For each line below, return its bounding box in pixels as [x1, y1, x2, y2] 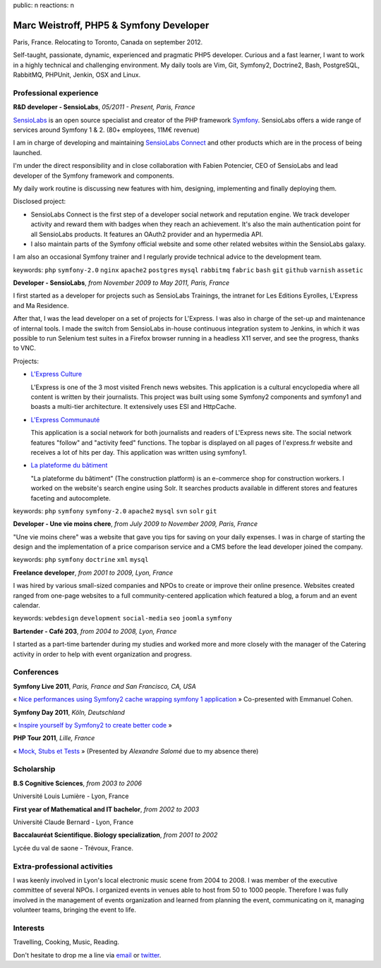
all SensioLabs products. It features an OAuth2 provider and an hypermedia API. [30, 230, 264, 238]
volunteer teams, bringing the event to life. [13, 906, 137, 914]
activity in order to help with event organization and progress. [13, 649, 192, 658]
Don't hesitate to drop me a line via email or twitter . [13, 950, 162, 959]
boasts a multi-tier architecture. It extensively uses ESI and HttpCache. [30, 403, 236, 411]
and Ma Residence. [13, 301, 70, 310]
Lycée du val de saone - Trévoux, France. [13, 843, 134, 852]
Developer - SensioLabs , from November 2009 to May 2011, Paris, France [13, 278, 230, 287]
